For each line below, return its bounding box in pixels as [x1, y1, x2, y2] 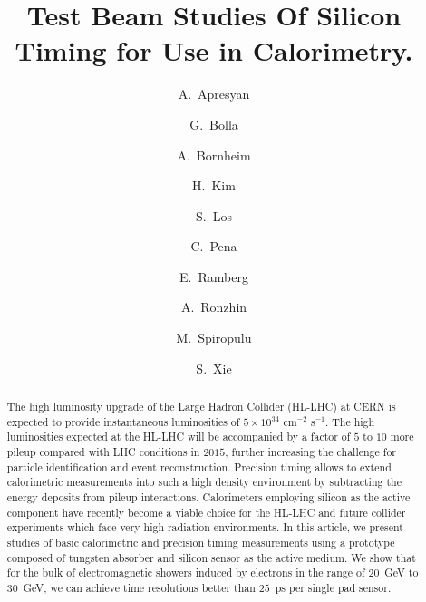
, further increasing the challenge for [225, 444, 397, 460]
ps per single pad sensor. [275, 579, 392, 595]
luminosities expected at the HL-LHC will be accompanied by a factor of [6, 429, 351, 444]
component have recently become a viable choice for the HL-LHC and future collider [6, 504, 406, 519]
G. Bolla [189, 114, 238, 133]
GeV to [384, 565, 419, 580]
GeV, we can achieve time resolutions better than [23, 579, 256, 595]
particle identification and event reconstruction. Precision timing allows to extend [6, 459, 392, 474]
